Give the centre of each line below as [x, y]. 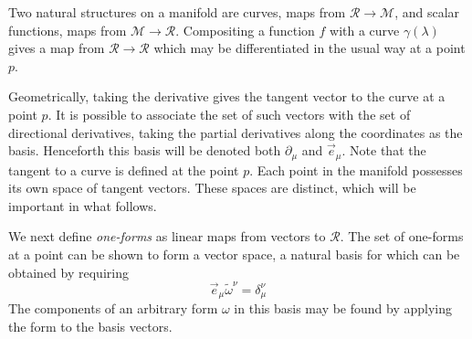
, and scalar [427, 12]
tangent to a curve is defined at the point [124, 169]
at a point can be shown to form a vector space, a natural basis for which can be [234, 254]
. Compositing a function [245, 30]
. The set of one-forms [402, 236]
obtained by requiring [68, 272]
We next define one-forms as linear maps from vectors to [167, 236]
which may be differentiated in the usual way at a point [309, 48]
